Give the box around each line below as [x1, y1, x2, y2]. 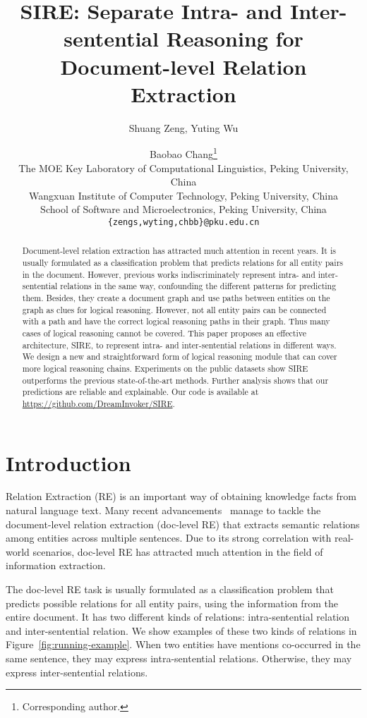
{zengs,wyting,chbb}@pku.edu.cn [107, 217, 260, 227]
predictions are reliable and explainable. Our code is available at [22, 386, 259, 398]
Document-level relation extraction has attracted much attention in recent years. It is [22, 245, 336, 257]
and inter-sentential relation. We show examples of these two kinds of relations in [6, 623, 357, 638]
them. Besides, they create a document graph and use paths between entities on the [22, 291, 330, 303]
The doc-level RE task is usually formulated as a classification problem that [6, 582, 334, 597]
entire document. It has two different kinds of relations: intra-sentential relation [6, 609, 350, 624]
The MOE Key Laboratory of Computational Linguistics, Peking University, [18, 160, 349, 175]
